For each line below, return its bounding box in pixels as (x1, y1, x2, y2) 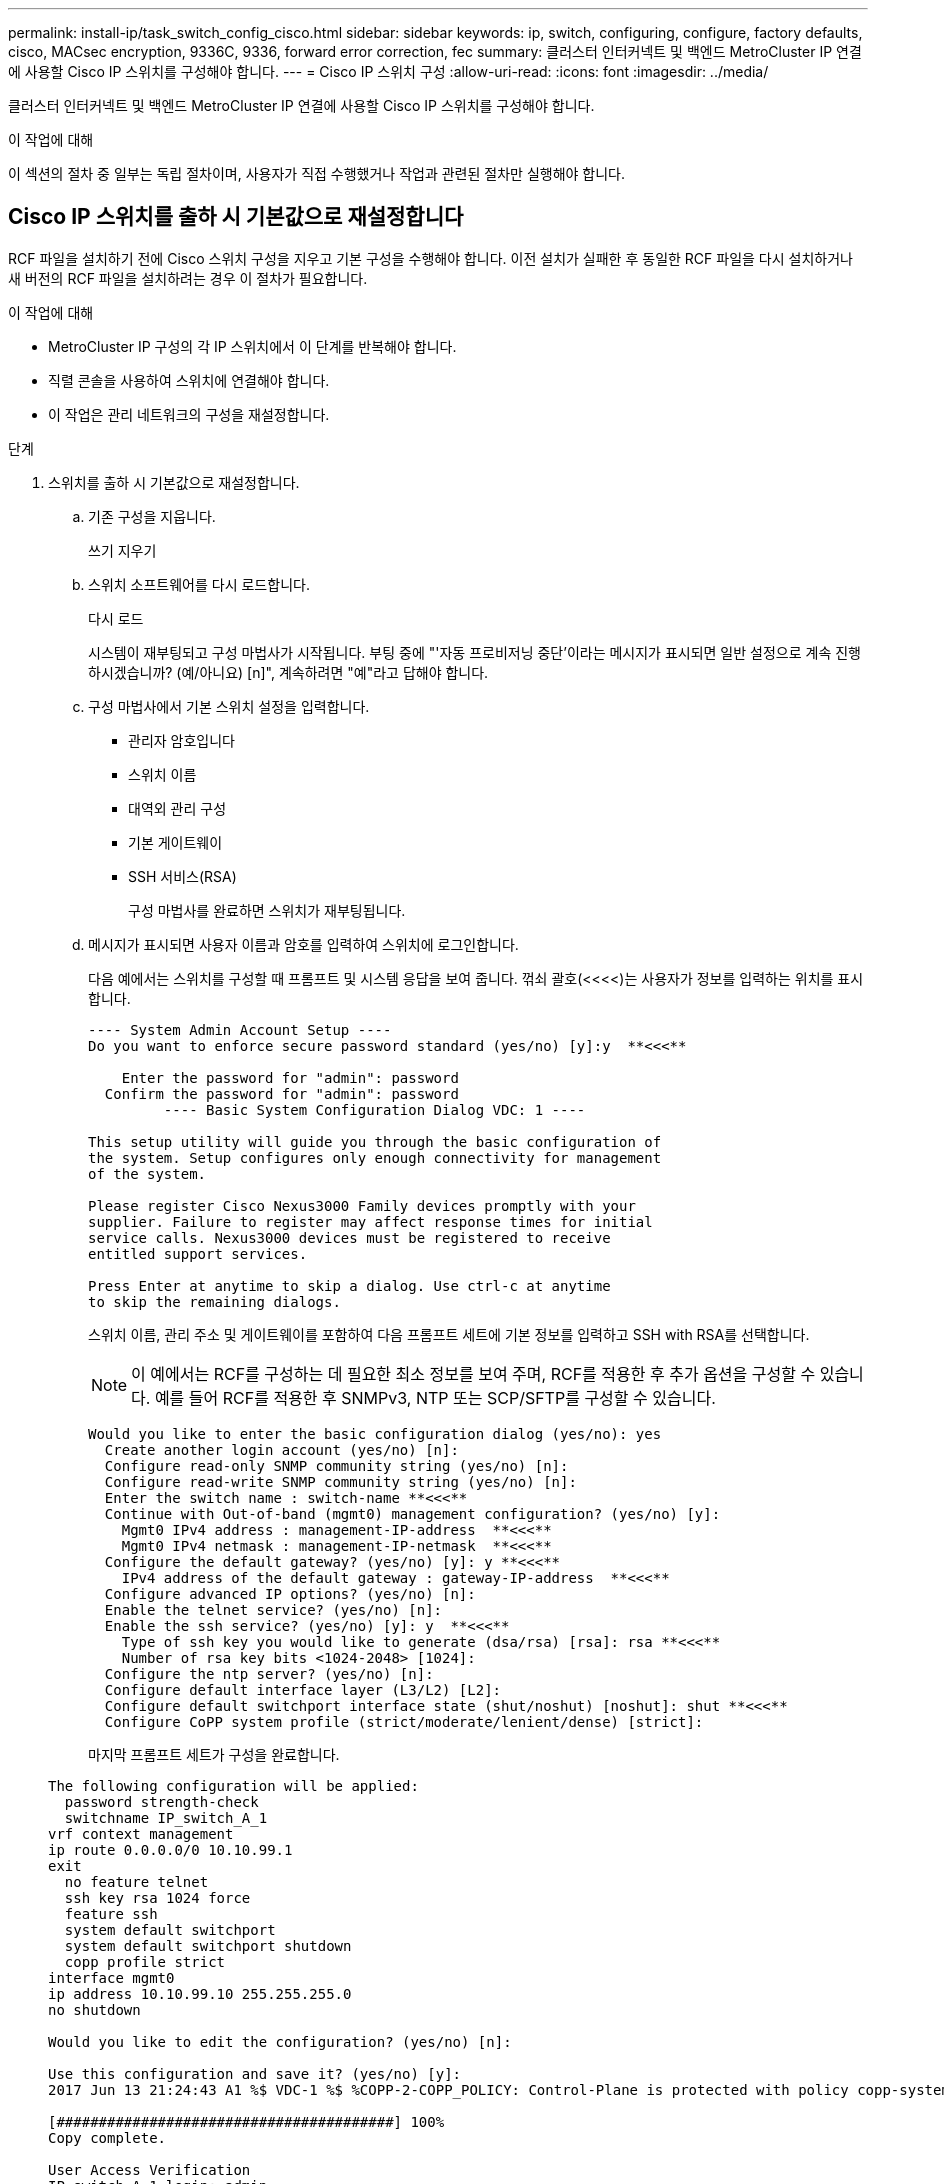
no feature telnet (64, 1873, 209, 1890)
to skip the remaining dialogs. (88, 1293, 341, 1310)
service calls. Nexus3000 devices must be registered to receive (88, 1229, 611, 1246)
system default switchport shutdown (64, 1937, 352, 1954)
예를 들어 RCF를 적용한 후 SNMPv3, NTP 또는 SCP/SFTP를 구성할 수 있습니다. (154, 1387, 716, 1408)
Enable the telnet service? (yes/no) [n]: (104, 1601, 443, 1618)
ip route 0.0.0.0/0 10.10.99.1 (48, 1841, 293, 1858)
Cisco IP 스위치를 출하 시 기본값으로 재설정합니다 (8, 204, 464, 230)
